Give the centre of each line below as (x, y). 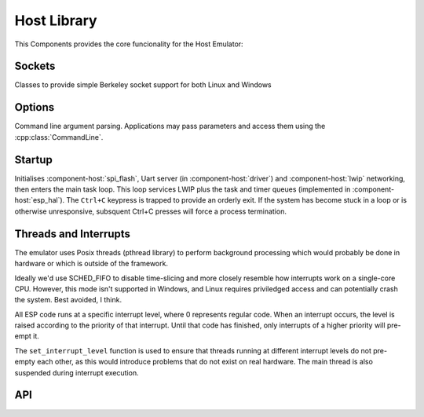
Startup (33, 160)
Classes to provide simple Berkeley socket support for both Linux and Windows (143, 85)
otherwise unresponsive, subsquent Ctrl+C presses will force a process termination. (150, 211)
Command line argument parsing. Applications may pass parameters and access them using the (170, 126)
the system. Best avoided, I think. (68, 300)
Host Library (56, 20)
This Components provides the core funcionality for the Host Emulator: (129, 44)
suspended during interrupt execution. (77, 372)
